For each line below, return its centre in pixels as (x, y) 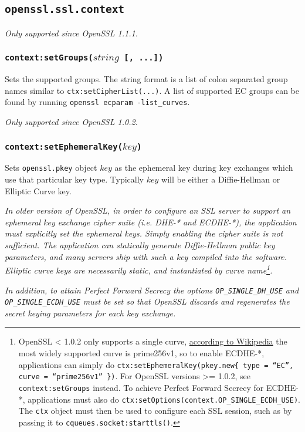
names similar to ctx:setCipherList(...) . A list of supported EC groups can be (152, 90)
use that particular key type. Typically (74, 179)
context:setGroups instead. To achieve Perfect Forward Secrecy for (141, 387)
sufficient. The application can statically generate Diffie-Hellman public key (140, 245)
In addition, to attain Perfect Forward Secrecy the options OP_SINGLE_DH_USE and (152, 290)
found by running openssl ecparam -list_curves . (97, 102)
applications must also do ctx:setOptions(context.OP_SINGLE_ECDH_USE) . (164, 399)
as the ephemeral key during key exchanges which (204, 168)
